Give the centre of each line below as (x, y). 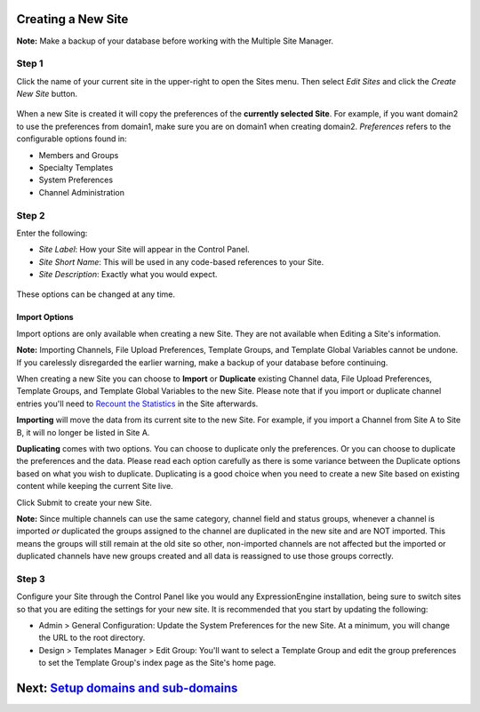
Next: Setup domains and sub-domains (127, 688)
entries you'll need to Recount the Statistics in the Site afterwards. (137, 404)
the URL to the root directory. (92, 638)
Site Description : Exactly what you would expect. (128, 275)
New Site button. (47, 94)
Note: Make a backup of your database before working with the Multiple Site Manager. (175, 41)
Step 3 (31, 579)
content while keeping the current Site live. (95, 486)
